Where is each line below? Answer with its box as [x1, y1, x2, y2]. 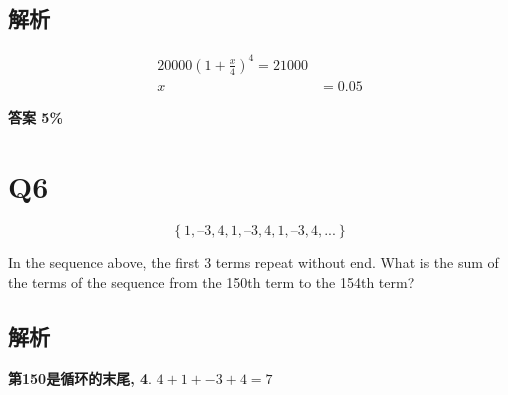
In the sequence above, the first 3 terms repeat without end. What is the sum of [8, 252, 499, 273]
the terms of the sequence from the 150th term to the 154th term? [8, 272, 415, 293]
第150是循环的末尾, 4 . [8, 367, 152, 388]
